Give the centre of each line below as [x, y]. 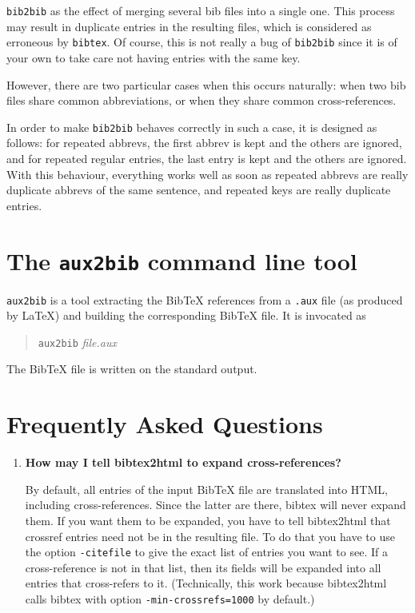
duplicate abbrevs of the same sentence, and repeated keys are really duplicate [199, 190]
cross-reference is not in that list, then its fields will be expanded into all [203, 567]
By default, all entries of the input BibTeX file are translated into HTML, [206, 489]
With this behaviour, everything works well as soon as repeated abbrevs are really [207, 174]
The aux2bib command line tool [182, 260]
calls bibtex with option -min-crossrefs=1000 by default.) [170, 599]
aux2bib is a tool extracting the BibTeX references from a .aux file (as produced [205, 299]
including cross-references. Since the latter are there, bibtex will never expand [215, 505]
